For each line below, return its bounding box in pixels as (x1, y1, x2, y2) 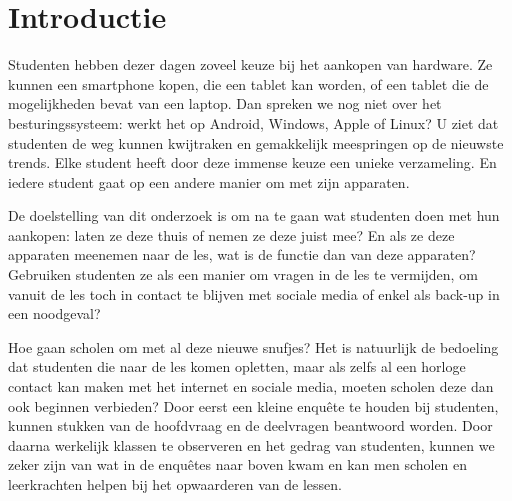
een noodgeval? (8, 303, 101, 324)
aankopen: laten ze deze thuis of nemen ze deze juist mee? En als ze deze (8, 224, 455, 245)
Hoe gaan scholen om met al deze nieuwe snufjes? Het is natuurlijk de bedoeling (8, 336, 499, 357)
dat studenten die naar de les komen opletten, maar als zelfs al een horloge (8, 356, 466, 377)
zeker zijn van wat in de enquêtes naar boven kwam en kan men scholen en (8, 454, 468, 475)
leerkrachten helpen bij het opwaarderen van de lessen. (8, 474, 342, 494)
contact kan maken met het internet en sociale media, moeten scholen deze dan (8, 376, 494, 397)
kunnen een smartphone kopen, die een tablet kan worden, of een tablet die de (8, 73, 489, 94)
